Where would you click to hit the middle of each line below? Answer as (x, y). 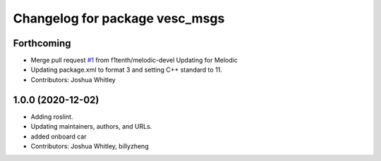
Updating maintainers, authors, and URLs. (91, 127)
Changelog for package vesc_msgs (119, 18)
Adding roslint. (52, 117)
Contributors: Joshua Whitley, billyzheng (90, 146)
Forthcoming (42, 43)
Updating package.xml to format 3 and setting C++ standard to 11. (126, 70)
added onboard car (59, 136)
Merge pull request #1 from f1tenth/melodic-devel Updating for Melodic (134, 60)
